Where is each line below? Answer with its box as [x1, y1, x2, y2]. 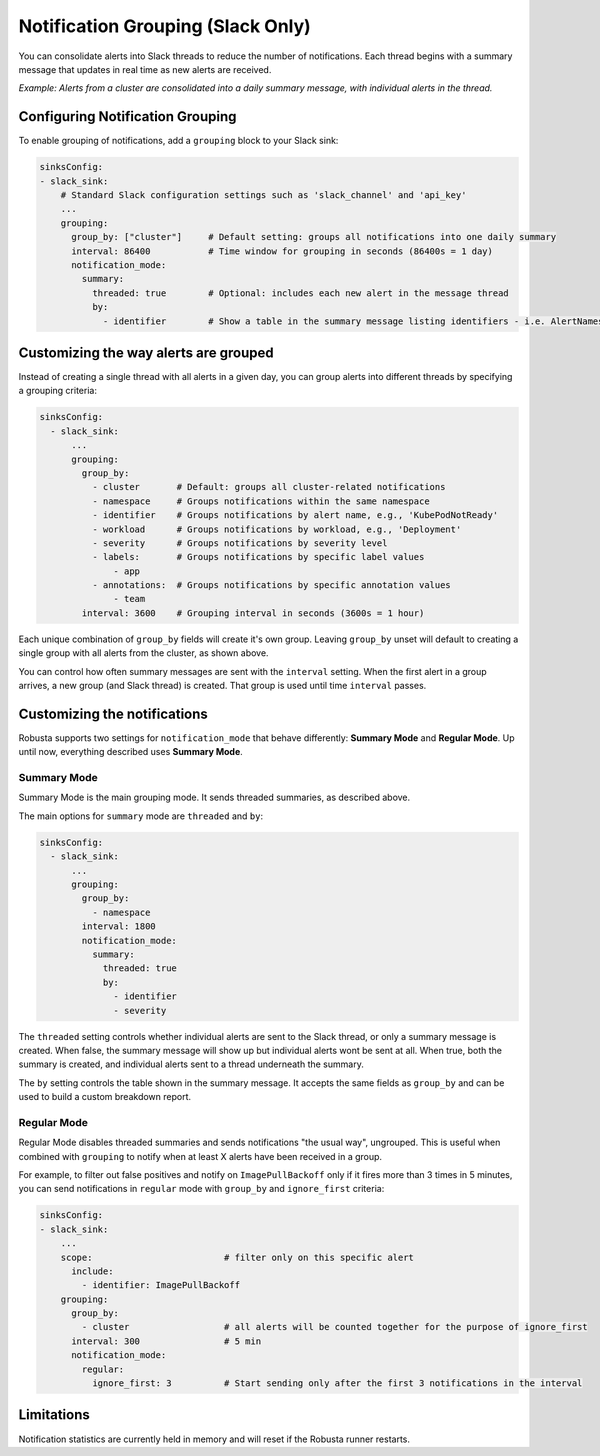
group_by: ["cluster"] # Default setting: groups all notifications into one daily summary [71, 231, 557, 243]
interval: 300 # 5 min [71, 1335, 262, 1347]
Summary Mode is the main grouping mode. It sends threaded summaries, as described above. [18, 791, 411, 804]
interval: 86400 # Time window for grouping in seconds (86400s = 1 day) [71, 245, 494, 257]
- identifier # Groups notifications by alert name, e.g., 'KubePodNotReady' [91, 510, 499, 521]
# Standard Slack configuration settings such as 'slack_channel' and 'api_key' [60, 190, 467, 200]
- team [113, 593, 146, 605]
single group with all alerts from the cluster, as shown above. [18, 647, 269, 659]
